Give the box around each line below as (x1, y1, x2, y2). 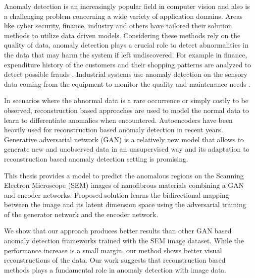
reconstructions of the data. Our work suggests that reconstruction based (4, 255, 226, 265)
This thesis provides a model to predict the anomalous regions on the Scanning (4, 170, 244, 180)
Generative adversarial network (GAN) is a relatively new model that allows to (4, 134, 244, 144)
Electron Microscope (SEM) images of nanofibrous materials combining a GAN (4, 180, 244, 190)
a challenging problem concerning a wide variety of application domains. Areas (4, 10, 243, 21)
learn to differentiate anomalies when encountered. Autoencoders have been (4, 114, 233, 125)
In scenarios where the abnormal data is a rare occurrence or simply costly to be (4, 95, 249, 106)
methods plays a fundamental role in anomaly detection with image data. (4, 264, 226, 275)
